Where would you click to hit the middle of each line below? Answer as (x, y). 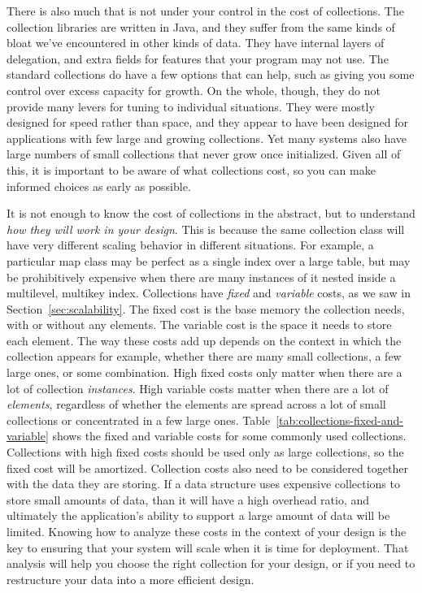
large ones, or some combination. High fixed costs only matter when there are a (204, 372)
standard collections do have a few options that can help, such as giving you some (211, 74)
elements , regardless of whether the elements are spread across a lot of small (196, 404)
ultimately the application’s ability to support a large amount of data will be (198, 515)
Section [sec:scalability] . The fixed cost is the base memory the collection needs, (206, 308)
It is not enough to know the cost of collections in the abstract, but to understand (211, 213)
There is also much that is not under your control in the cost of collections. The (205, 11)
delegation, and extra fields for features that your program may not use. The (198, 58)
